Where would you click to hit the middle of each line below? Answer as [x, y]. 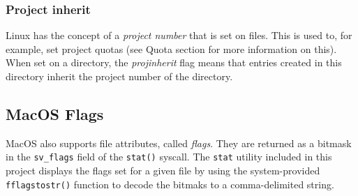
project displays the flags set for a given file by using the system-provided [163, 171]
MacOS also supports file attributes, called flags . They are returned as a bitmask [179, 143]
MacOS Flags [55, 113]
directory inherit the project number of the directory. [119, 76]
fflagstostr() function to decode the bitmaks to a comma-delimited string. [170, 184]
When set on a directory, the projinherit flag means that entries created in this [174, 62]
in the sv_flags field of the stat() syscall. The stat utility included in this [169, 157]
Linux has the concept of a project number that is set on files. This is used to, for [179, 35]
